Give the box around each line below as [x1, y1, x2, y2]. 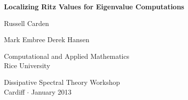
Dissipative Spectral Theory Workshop [4, 76, 120, 87]
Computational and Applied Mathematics [4, 50, 130, 61]
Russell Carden [4, 18, 49, 28]
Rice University [4, 60, 51, 71]
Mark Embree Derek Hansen [4, 34, 90, 45]
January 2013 [31, 86, 72, 97]
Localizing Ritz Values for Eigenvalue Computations [4, 1, 185, 11]
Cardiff [4, 86, 25, 97]
